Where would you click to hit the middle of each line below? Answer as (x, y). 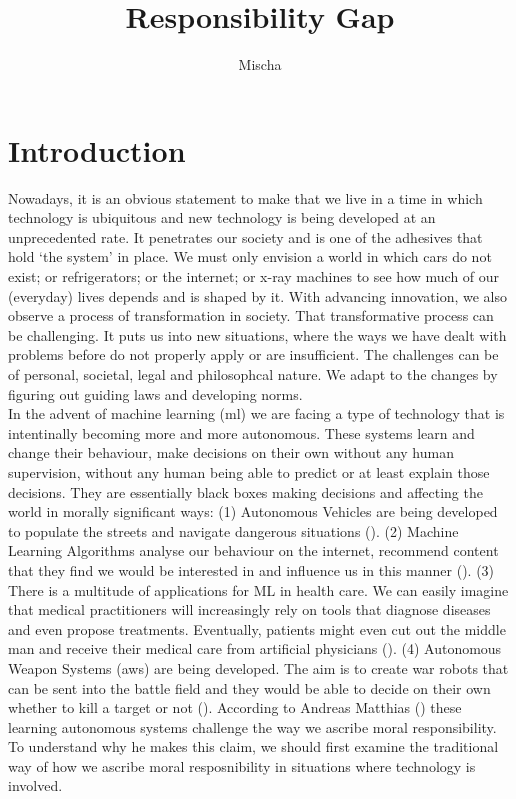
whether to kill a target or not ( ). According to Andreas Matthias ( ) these (235, 707)
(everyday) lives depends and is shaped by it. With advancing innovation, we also (257, 295)
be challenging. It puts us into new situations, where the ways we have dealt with (257, 334)
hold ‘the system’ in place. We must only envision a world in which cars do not (250, 256)
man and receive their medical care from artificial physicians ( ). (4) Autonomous (255, 648)
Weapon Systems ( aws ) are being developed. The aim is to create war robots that (258, 667)
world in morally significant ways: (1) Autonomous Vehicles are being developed (253, 511)
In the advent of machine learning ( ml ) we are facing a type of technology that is (256, 413)
